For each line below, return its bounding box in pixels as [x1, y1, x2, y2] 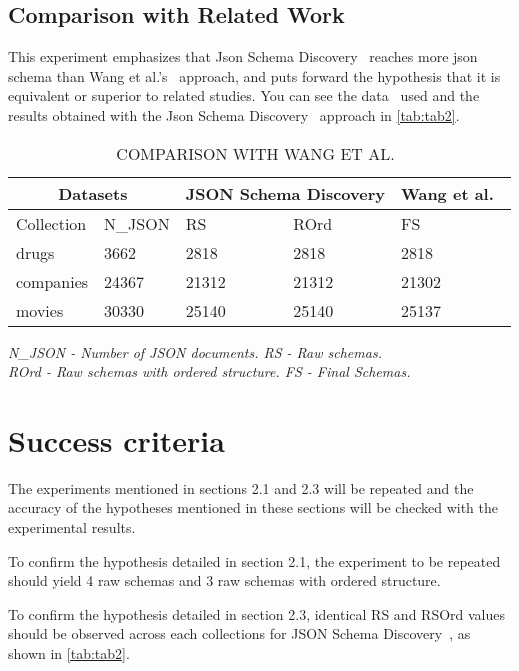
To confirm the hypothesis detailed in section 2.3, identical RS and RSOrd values [8, 603, 506, 624]
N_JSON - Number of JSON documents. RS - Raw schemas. [8, 341, 382, 362]
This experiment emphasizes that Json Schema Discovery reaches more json [8, 46, 478, 67]
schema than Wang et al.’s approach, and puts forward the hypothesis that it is [8, 65, 501, 86]
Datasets [58, 181, 128, 205]
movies [16, 298, 64, 322]
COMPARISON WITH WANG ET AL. [116, 141, 395, 165]
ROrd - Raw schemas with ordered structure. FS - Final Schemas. [8, 361, 411, 382]
